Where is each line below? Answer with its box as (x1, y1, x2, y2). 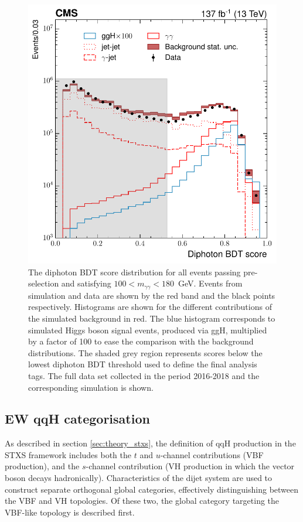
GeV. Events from (178, 277, 243, 289)
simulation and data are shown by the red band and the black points (28, 289, 275, 301)
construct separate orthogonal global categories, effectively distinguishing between (5, 483, 299, 495)
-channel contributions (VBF (160, 448, 264, 460)
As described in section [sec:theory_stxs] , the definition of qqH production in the (5, 437, 296, 449)
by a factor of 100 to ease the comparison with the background (28, 335, 254, 347)
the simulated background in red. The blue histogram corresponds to (28, 312, 275, 324)
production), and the (5, 460, 80, 472)
